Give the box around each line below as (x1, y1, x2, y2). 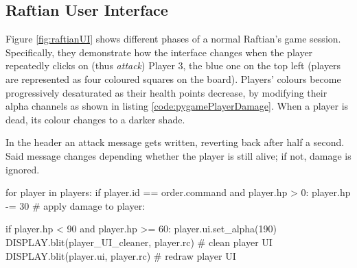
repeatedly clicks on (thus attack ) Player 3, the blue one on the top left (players (5, 58, 341, 73)
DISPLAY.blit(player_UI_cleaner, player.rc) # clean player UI (5, 234, 273, 249)
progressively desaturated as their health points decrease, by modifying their (5, 85, 327, 99)
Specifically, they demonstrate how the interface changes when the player (5, 45, 313, 59)
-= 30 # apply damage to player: (5, 198, 146, 212)
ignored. (5, 162, 40, 176)
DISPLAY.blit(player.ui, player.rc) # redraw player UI (5, 248, 236, 263)
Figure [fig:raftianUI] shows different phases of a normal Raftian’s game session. (5, 32, 341, 46)
